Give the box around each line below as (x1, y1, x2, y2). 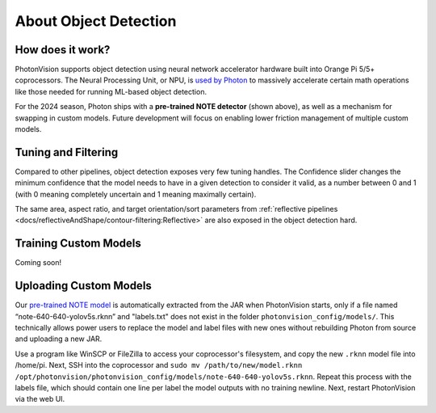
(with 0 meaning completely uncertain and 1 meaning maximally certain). (15, 189, 257, 199)
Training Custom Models (15, 237, 141, 251)
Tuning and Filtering (15, 145, 119, 159)
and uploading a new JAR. (15, 334, 103, 343)
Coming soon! (15, 258, 62, 268)
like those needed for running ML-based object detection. (15, 86, 208, 96)
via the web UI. (15, 394, 65, 404)
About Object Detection (15, 12, 177, 30)
